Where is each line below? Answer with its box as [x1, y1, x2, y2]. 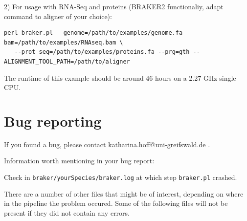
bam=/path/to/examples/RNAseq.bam [4, 39, 116, 46]
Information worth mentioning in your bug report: [4, 155, 155, 166]
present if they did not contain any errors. [4, 207, 130, 218]
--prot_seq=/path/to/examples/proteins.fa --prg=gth [14, 48, 190, 56]
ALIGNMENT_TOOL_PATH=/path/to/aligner [4, 58, 130, 65]
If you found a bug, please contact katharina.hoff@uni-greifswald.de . [4, 139, 210, 149]
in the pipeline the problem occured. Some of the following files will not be [4, 198, 228, 208]
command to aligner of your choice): [4, 11, 112, 21]
